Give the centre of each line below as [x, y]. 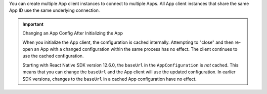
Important [33, 24]
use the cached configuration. [53, 56]
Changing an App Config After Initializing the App [73, 33]
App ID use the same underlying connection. [54, 10]
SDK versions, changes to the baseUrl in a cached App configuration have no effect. [110, 79]
